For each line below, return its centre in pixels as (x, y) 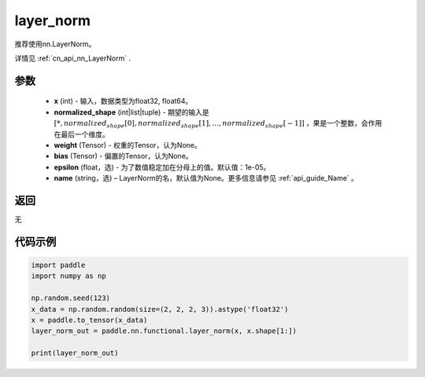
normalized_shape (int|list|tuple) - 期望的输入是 (132, 112)
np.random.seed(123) (70, 298)
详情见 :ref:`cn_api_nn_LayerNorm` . (73, 58)
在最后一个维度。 (81, 134)
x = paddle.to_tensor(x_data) (89, 320)
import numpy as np (68, 276)
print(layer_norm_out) (75, 353)
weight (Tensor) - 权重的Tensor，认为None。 (128, 145)
